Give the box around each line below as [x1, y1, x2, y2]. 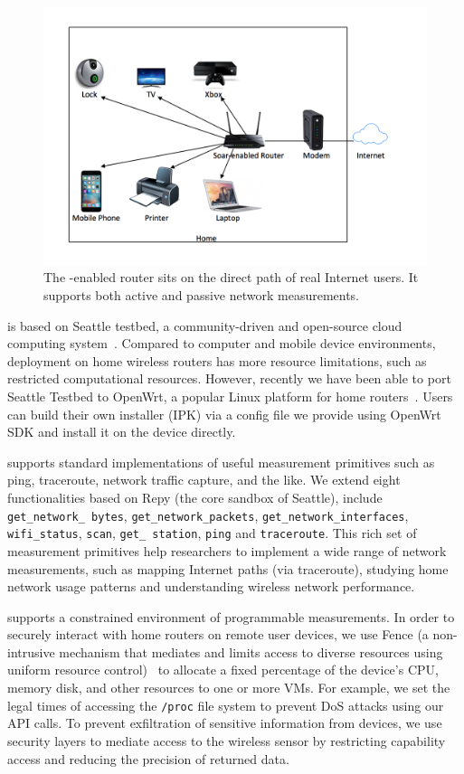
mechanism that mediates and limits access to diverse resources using [59, 642, 443, 661]
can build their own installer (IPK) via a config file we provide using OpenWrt [7, 404, 441, 423]
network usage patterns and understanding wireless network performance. [7, 577, 415, 596]
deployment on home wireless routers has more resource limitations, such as [7, 351, 427, 370]
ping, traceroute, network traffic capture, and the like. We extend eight [7, 470, 401, 489]
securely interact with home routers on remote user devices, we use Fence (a [7, 625, 429, 644]
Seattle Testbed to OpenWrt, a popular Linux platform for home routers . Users [7, 387, 453, 406]
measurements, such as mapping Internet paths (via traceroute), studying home [7, 559, 449, 578]
